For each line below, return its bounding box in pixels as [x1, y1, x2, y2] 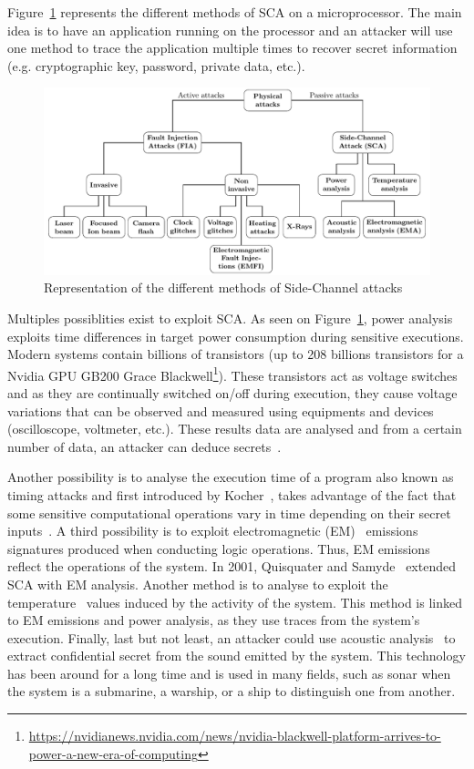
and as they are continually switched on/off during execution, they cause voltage [7, 383, 458, 402]
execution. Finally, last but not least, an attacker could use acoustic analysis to [7, 628, 456, 647]
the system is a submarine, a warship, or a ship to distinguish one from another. [7, 682, 456, 701]
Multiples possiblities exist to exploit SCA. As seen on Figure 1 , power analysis [7, 308, 453, 327]
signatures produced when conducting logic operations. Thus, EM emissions [7, 538, 430, 558]
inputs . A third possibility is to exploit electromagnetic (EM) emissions [7, 521, 418, 540]
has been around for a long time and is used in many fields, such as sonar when [7, 663, 451, 682]
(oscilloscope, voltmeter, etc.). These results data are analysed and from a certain [7, 419, 462, 438]
